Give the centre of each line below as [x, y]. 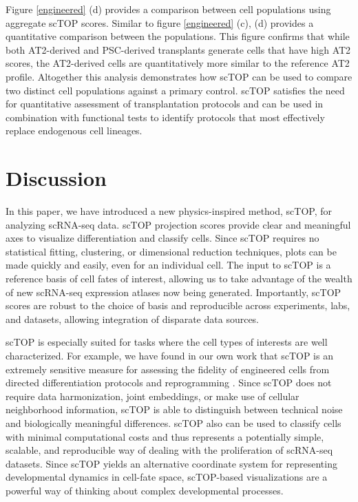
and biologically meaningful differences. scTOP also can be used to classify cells [173, 422]
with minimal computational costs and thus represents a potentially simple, [165, 436]
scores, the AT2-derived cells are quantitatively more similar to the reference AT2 [178, 63]
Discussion [56, 178]
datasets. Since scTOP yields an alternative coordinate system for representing [171, 463]
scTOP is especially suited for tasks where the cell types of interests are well [167, 342]
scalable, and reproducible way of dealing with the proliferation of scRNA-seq [169, 450]
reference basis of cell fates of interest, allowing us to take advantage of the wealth [179, 279]
